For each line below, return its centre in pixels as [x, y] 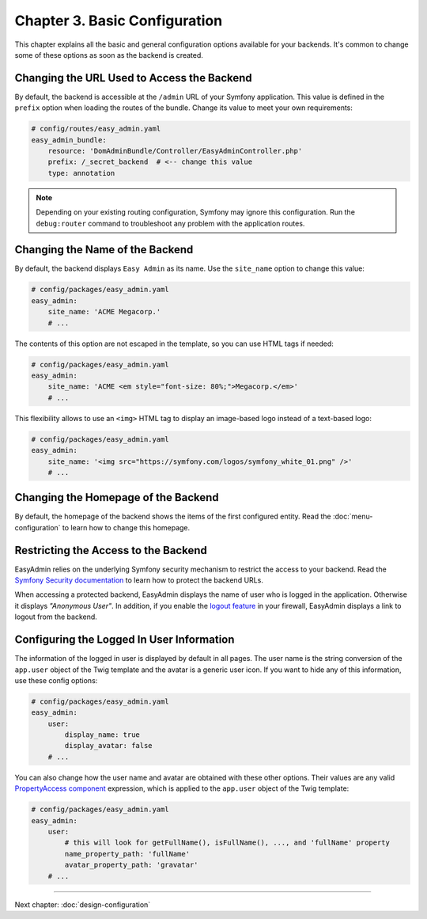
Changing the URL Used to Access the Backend [133, 78]
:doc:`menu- [353, 516]
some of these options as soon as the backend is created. [109, 55]
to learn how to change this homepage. [126, 527]
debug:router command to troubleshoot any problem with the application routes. [170, 223]
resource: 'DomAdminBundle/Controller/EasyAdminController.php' [175, 151]
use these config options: [56, 680]
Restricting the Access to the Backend [111, 550]
